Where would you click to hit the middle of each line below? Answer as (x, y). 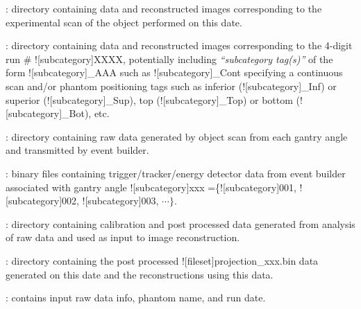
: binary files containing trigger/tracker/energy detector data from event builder (176, 173)
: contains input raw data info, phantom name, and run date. (136, 298)
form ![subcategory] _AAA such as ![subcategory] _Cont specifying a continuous (174, 72)
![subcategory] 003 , (120, 201)
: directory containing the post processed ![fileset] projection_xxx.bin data (162, 260)
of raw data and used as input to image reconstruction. (123, 237)
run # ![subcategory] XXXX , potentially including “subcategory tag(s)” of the (169, 59)
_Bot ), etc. (86, 113)
